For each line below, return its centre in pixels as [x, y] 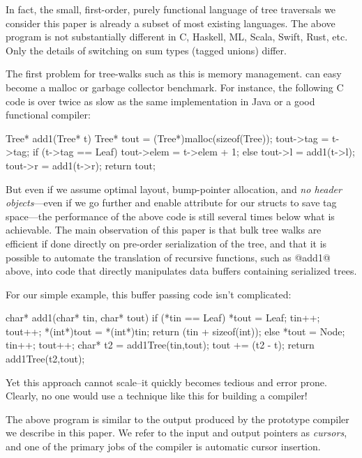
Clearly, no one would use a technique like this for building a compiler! [157, 396]
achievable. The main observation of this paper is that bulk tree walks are [164, 230]
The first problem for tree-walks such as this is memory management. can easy [174, 74]
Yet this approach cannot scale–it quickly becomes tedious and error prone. [166, 382]
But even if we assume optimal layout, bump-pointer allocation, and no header [174, 189]
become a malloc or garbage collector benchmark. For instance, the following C [175, 87]
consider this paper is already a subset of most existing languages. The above [171, 23]
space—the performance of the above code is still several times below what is [170, 216]
